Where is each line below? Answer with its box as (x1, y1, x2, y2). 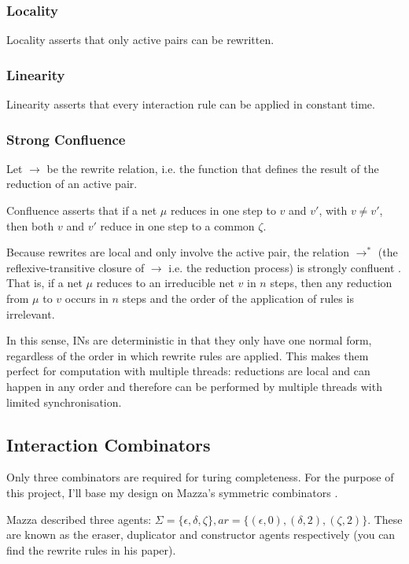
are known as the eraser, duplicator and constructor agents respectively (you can (6, 526, 396, 543)
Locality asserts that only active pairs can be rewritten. (6, 31, 275, 48)
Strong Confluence (6, 129, 126, 149)
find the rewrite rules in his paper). (6, 541, 176, 558)
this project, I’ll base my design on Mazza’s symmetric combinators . (6, 484, 338, 500)
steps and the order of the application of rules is (122, 290, 354, 306)
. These (367, 511, 403, 527)
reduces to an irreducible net (96, 275, 234, 291)
